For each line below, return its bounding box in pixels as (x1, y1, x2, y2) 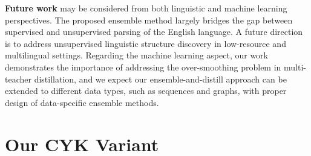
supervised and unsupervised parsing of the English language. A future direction (5, 25, 303, 38)
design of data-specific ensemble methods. (5, 96, 159, 108)
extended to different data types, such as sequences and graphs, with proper (5, 84, 287, 97)
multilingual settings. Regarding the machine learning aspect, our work (5, 49, 268, 61)
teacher (5, 72, 31, 85)
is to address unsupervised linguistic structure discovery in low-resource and (5, 37, 286, 49)
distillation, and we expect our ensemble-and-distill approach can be (34, 72, 287, 85)
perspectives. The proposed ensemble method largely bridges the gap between (5, 13, 293, 26)
